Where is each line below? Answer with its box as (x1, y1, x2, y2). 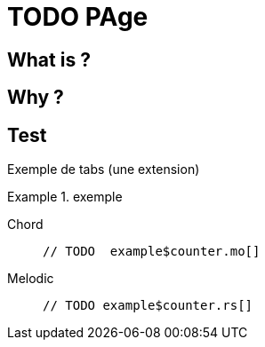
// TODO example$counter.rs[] (43, 298, 253, 313)
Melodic (7, 271, 54, 287)
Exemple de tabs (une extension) (7, 162, 200, 177)
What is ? (7, 48, 91, 71)
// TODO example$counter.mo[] (43, 244, 261, 259)
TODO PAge (7, 2, 149, 32)
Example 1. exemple (7, 189, 123, 205)
